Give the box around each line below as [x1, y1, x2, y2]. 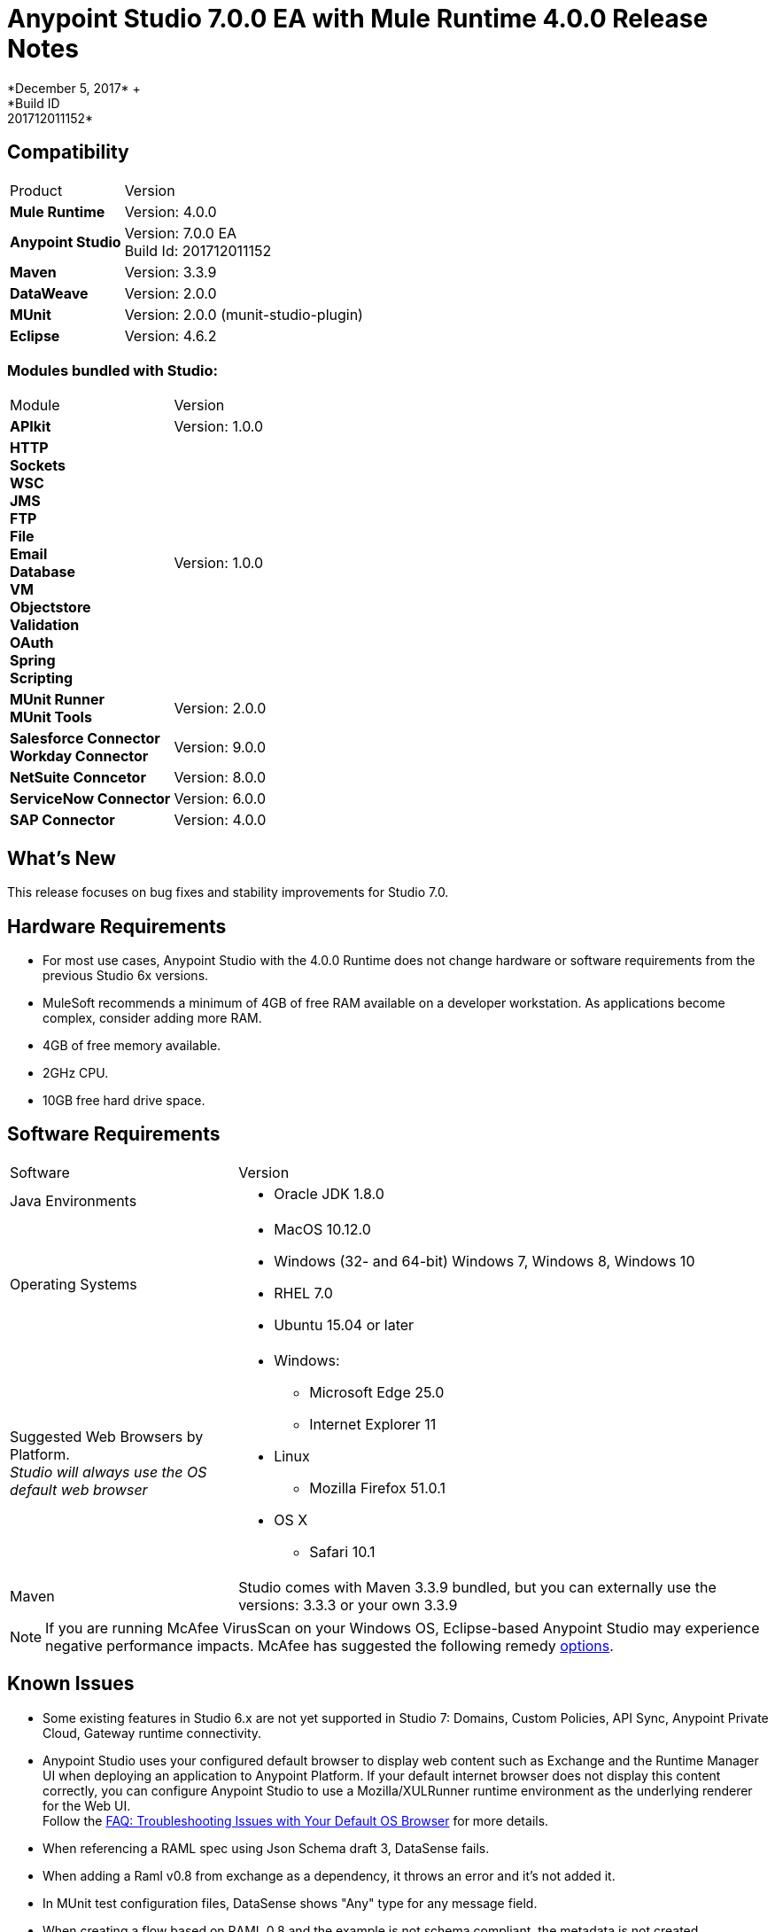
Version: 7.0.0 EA [124, 223, 237, 242]
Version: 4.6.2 [124, 326, 217, 345]
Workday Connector [10, 747, 149, 766]
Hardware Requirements [7, 915, 227, 938]
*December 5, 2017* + [7, 80, 141, 96]
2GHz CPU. [43, 1065, 109, 1081]
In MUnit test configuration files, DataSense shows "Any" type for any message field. [43, 1895, 538, 1911]
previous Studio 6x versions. [43, 968, 209, 984]
